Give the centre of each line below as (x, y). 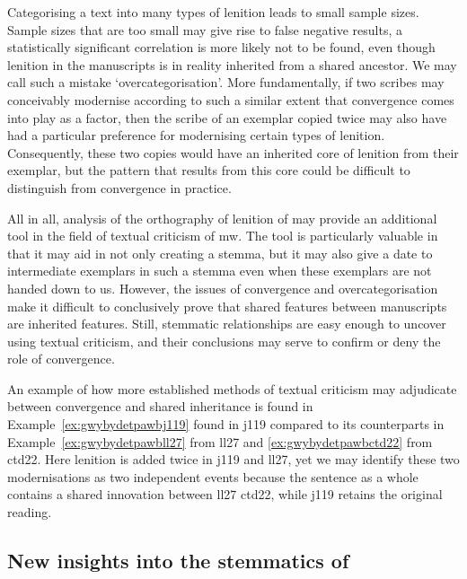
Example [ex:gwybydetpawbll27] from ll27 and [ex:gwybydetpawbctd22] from (220, 441)
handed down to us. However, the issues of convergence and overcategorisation (223, 288)
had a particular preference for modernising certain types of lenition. (196, 135)
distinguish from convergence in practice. (119, 187)
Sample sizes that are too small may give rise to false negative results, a (205, 29)
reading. (30, 512)
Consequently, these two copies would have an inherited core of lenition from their (233, 152)
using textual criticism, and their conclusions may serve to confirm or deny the (224, 341)
